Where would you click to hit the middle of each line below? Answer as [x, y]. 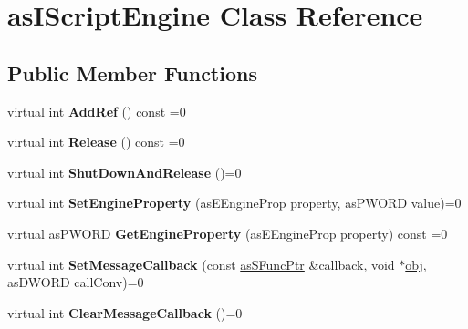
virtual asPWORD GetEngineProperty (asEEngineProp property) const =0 [228, 233]
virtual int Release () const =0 [96, 142]
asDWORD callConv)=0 [76, 282]
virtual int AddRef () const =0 [97, 111]
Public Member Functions [132, 72]
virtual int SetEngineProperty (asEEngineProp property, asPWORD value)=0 [234, 203]
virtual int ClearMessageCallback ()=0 [125, 312]
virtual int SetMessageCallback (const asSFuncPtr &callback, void [201, 264]
